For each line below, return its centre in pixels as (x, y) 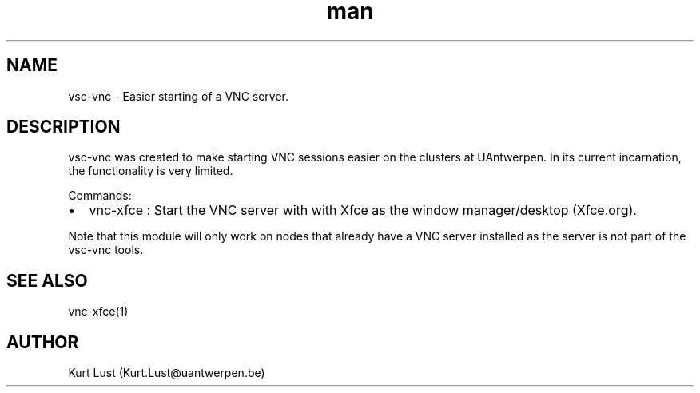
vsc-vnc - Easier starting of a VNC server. (179, 96)
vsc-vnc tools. (106, 250)
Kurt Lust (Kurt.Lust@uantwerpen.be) (167, 373)
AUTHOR (43, 342)
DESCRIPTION (64, 127)
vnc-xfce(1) (98, 312)
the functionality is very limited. (151, 171)
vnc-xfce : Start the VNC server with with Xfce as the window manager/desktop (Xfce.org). (363, 210)
